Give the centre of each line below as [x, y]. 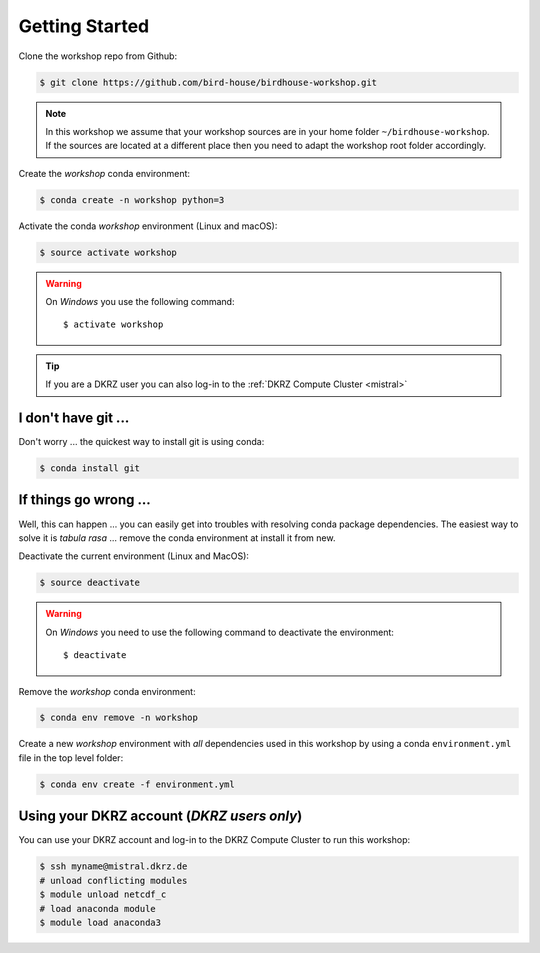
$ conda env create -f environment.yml [137, 784]
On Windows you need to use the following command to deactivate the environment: [220, 632]
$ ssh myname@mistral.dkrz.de [113, 866]
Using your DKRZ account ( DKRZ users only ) [160, 816]
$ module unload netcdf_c [103, 894]
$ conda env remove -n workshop [119, 718]
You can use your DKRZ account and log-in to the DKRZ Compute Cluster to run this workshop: [214, 840]
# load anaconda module [98, 908]
